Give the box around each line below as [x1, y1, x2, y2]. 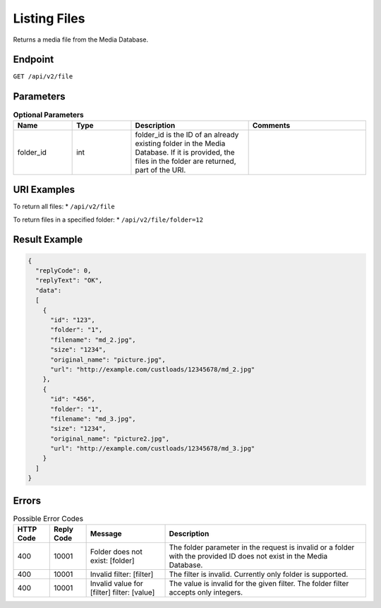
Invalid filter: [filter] [90, 569, 154, 579]
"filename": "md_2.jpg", [50, 335, 137, 344]
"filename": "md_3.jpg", [50, 415, 137, 423]
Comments [252, 120, 291, 130]
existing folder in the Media [135, 138, 226, 148]
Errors [13, 494, 42, 506]
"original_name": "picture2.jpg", [50, 434, 169, 443]
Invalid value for [90, 579, 144, 589]
